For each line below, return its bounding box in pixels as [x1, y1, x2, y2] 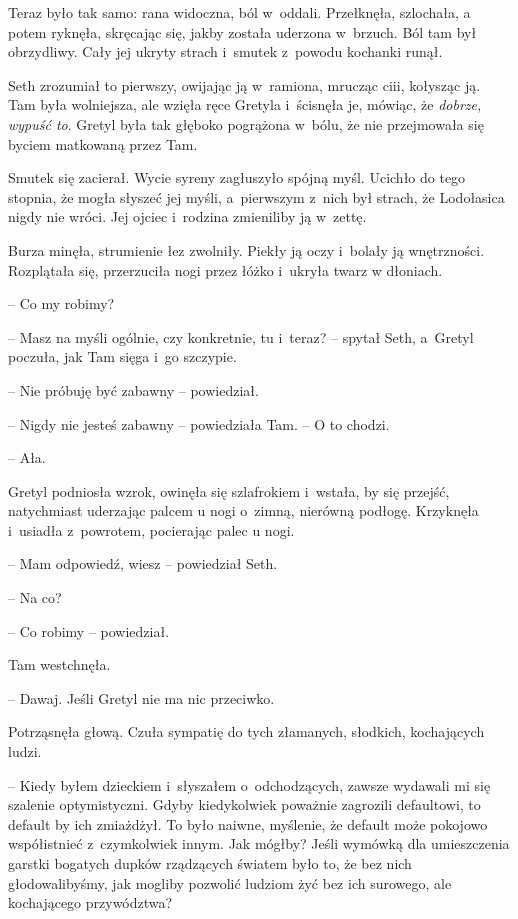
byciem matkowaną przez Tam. [8, 133, 198, 154]
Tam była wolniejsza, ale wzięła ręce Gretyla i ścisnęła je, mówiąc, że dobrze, [8, 94, 482, 115]
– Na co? [8, 587, 62, 608]
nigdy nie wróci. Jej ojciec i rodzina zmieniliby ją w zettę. [8, 206, 367, 227]
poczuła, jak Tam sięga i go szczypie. [8, 346, 237, 367]
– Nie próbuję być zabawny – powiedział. [8, 379, 259, 400]
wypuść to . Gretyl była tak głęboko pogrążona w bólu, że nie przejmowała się [8, 113, 484, 134]
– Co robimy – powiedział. [8, 620, 170, 641]
